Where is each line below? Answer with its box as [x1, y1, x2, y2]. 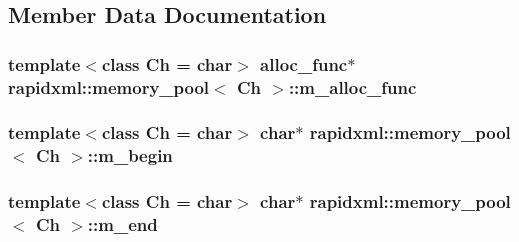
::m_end [87, 212, 158, 237]
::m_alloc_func [288, 74, 417, 99]
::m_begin [87, 143, 173, 168]
